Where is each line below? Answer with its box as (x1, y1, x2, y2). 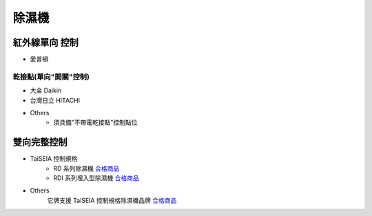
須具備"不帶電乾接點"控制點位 (53, 118, 138, 127)
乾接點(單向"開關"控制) (12, 72, 90, 81)
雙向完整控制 (12, 137, 68, 148)
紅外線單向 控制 (12, 37, 79, 48)
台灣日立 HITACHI (30, 96, 81, 104)
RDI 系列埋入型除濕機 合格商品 (53, 174, 139, 182)
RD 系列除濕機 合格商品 (53, 164, 120, 173)
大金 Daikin (30, 86, 62, 95)
